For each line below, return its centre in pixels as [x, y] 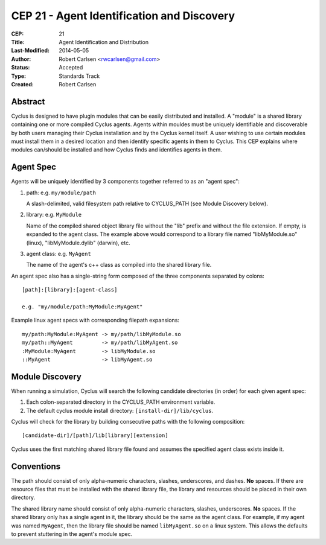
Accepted [71, 68]
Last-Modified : [30, 51]
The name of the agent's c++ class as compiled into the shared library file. [119, 265]
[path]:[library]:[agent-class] [70, 290]
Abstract [28, 102]
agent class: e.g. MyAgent [59, 254]
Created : [23, 84]
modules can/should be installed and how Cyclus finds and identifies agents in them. [117, 150]
